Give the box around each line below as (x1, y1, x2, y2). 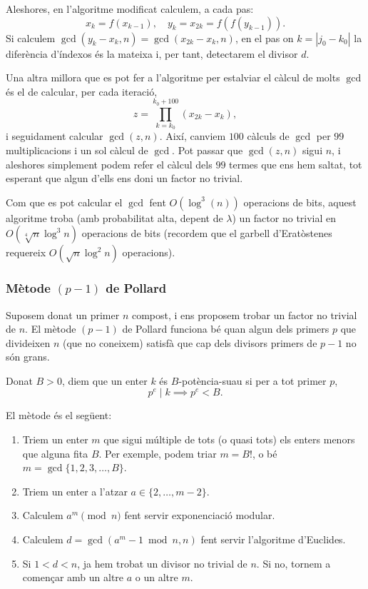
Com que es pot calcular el (6, 194, 123, 209)
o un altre (135, 570, 178, 585)
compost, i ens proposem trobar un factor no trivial (131, 307, 357, 322)
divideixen (6, 335, 51, 350)
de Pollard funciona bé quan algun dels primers (122, 321, 329, 336)
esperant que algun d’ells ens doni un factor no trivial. (6, 171, 243, 186)
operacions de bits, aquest (243, 194, 357, 209)
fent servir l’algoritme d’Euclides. (200, 532, 346, 547)
